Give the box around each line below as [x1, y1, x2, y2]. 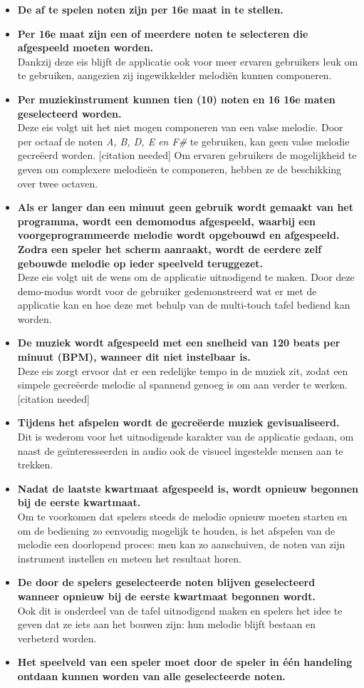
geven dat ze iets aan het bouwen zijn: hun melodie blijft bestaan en [17, 617, 316, 632]
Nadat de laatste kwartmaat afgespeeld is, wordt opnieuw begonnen [17, 481, 359, 496]
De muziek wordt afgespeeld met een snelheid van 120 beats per [17, 335, 340, 350]
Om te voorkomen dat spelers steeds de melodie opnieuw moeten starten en [17, 509, 348, 523]
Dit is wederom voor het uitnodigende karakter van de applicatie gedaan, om [17, 429, 354, 444]
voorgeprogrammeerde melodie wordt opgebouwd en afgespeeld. [17, 227, 340, 242]
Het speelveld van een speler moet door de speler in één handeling [17, 654, 353, 669]
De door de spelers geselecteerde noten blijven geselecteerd [17, 575, 316, 590]
